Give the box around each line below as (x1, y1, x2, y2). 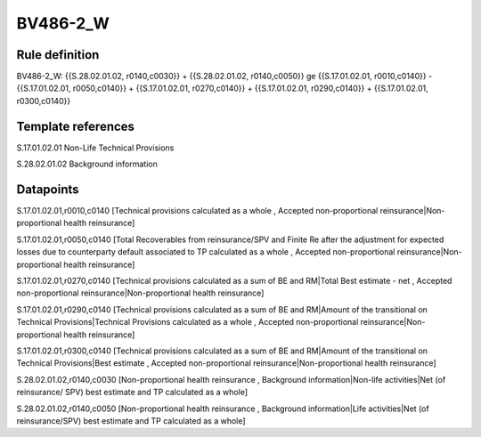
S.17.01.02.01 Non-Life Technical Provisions (16, 142, 175, 153)
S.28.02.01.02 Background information (16, 158, 158, 169)
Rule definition (16, 47, 100, 62)
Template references (16, 118, 135, 134)
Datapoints (16, 182, 79, 197)
